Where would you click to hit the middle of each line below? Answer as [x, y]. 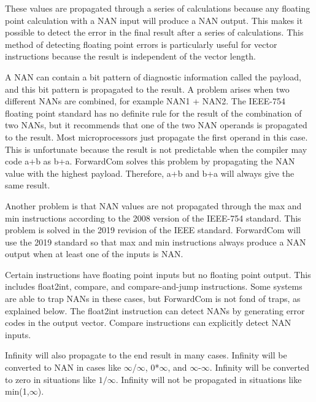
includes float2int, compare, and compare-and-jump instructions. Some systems [154, 286]
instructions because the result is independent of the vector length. [130, 56]
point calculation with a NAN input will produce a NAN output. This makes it [154, 20]
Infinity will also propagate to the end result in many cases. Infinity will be [146, 355]
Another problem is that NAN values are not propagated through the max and [153, 205]
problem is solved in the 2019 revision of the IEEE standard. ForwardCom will [153, 230]
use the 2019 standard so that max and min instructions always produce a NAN [156, 242]
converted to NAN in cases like [63, 367]
